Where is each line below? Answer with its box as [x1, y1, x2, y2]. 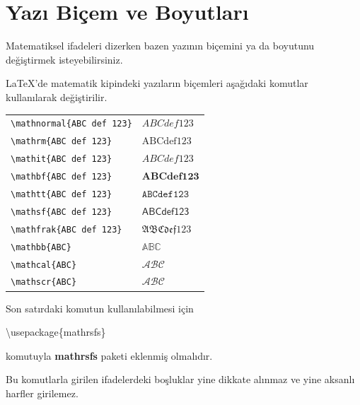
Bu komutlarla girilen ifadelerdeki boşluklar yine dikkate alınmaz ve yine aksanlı [6, 372, 355, 387]
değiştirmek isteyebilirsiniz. [6, 52, 123, 66]
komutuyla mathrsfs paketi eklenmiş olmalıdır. [6, 348, 213, 363]
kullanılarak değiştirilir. [6, 89, 108, 104]
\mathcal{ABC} [11, 259, 77, 270]
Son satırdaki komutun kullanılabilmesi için [6, 300, 194, 315]
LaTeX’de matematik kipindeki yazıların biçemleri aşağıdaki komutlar [6, 76, 308, 90]
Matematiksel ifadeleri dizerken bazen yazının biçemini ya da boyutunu [6, 38, 315, 53]
